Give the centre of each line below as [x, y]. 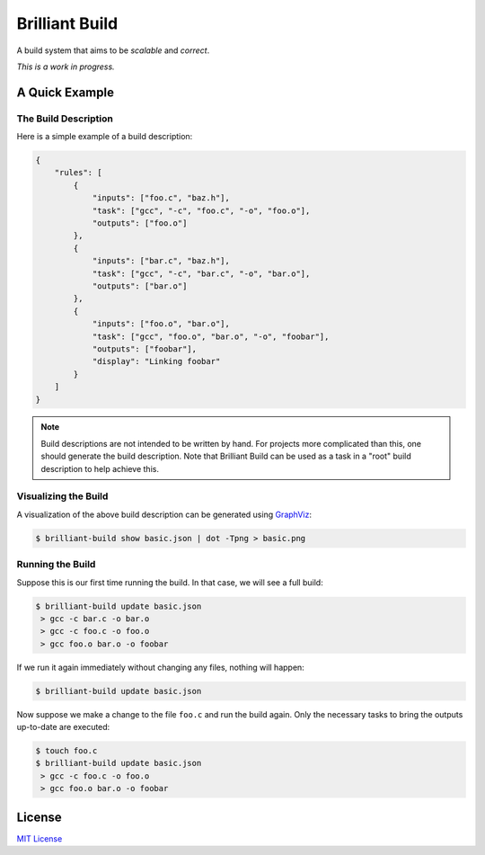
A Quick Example [65, 92]
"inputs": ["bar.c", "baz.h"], [161, 261]
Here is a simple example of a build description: [105, 137]
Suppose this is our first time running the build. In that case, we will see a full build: [170, 582]
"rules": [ [78, 173]
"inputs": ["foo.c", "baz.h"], [161, 198]
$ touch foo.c [66, 751]
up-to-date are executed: [63, 727]
